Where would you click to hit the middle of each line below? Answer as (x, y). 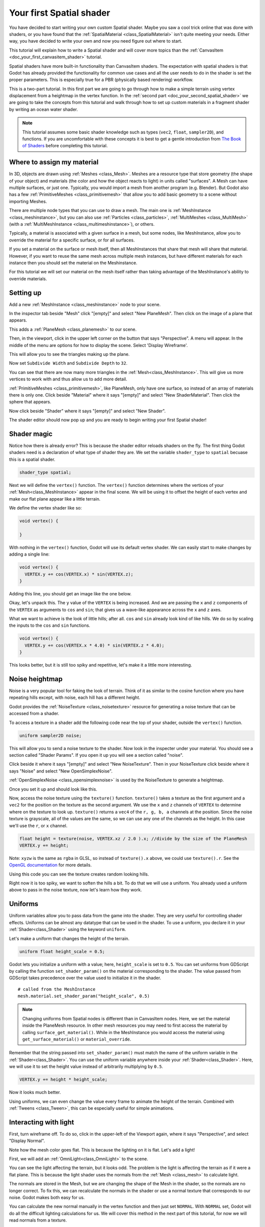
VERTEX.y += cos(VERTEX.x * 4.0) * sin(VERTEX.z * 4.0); (94, 645)
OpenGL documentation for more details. (50, 865)
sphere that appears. (30, 402)
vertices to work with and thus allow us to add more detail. (68, 379)
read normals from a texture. (38, 1220)
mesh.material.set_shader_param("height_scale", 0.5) (84, 996)
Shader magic (31, 434)
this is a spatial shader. (32, 459)
